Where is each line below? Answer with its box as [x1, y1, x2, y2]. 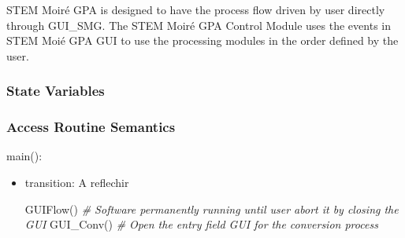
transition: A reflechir [24, 174, 129, 191]
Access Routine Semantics [6, 117, 176, 137]
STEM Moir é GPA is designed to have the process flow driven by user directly [6, 2, 385, 17]
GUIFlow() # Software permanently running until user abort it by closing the [24, 200, 399, 217]
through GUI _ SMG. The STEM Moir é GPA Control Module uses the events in [6, 16, 391, 33]
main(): [6, 148, 43, 164]
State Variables [6, 81, 105, 101]
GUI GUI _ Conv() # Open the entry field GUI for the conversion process [24, 216, 378, 233]
